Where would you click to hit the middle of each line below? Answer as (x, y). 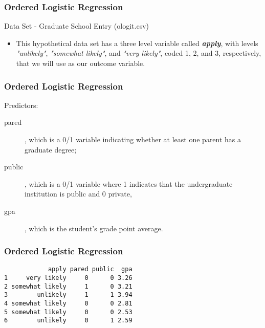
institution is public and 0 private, (78, 194)
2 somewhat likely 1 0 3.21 (68, 286)
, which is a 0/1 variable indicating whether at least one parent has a (133, 139)
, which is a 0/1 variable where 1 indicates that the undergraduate (129, 183)
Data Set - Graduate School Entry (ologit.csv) (76, 26)
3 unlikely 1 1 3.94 (68, 295)
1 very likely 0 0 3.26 (68, 278)
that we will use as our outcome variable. (81, 63)
